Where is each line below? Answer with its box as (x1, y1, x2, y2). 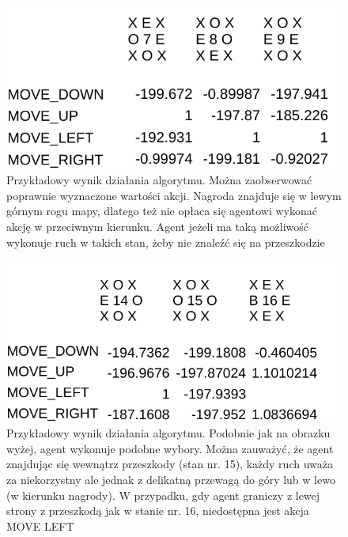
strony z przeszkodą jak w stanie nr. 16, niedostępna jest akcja (6, 502, 309, 519)
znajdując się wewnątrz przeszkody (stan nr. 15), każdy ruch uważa (6, 456, 333, 472)
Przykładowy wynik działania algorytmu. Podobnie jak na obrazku (6, 425, 331, 441)
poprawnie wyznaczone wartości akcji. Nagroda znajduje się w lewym (6, 187, 342, 203)
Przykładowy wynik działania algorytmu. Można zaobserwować (6, 172, 312, 188)
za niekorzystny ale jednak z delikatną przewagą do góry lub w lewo (6, 471, 335, 488)
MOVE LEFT (6, 517, 74, 534)
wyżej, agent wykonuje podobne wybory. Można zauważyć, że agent (6, 440, 334, 456)
